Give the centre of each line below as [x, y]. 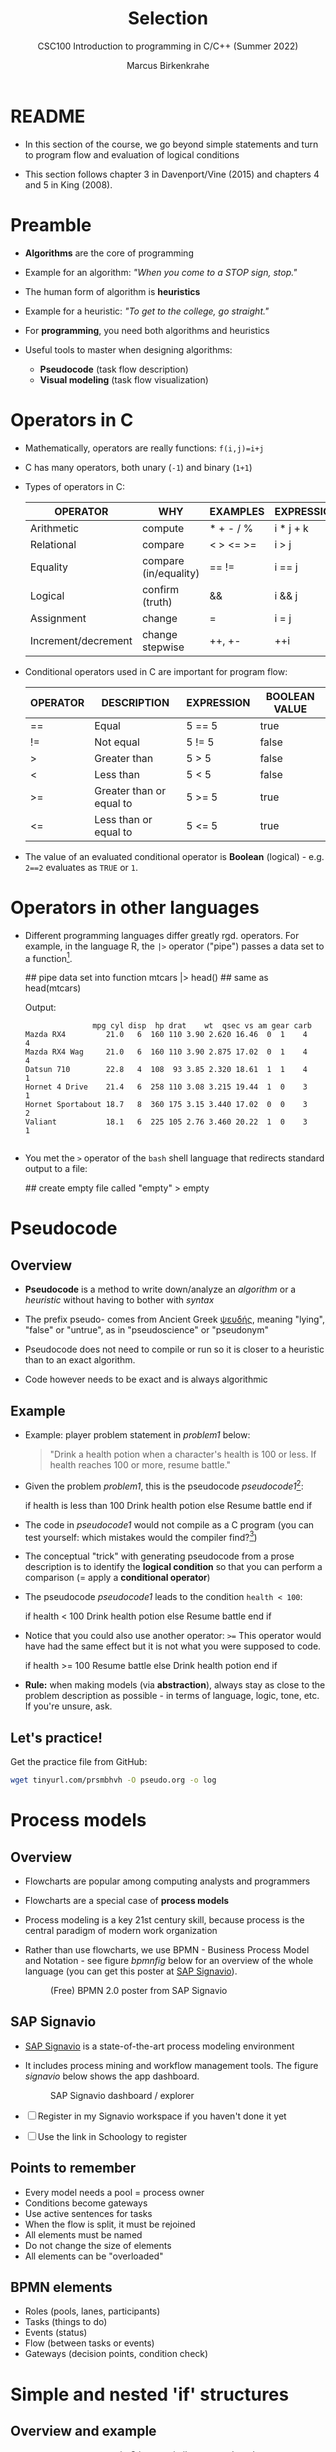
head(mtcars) [53, 988]
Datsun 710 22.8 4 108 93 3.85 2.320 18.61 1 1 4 [166, 1070]
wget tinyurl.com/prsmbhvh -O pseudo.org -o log [113, 1780]
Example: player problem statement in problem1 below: [137, 1434]
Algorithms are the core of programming [109, 253]
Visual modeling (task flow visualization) [124, 379]
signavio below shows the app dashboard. [112, 2076]
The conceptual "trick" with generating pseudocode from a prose [159, 1556]
